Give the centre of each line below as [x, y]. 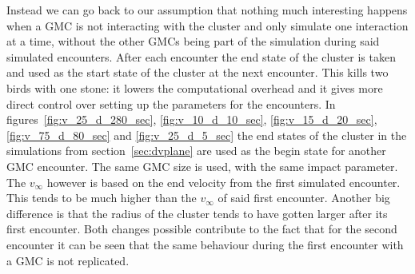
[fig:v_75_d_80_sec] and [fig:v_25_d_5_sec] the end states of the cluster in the [207, 135]
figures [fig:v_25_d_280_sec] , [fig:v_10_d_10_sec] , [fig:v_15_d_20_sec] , [192, 119]
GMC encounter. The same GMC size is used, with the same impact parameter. [202, 166]
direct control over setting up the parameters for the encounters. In [171, 103]
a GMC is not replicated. [68, 260]
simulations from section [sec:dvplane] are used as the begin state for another [196, 151]
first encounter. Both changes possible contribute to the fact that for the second [202, 229]
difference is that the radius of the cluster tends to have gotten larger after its [197, 213]
